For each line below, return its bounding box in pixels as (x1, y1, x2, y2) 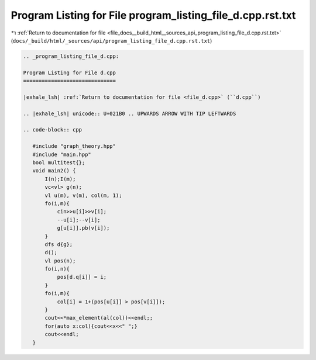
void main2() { (32, 167, 76, 174)
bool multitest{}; (32, 160, 85, 166)
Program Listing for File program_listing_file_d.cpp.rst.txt (11, 9, 296, 22)
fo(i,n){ (44, 266, 70, 272)
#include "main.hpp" (32, 151, 92, 158)
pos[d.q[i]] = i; (57, 274, 107, 281)
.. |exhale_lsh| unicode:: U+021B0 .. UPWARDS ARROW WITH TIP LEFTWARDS (23, 110, 236, 117)
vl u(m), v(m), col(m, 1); (44, 192, 122, 199)
